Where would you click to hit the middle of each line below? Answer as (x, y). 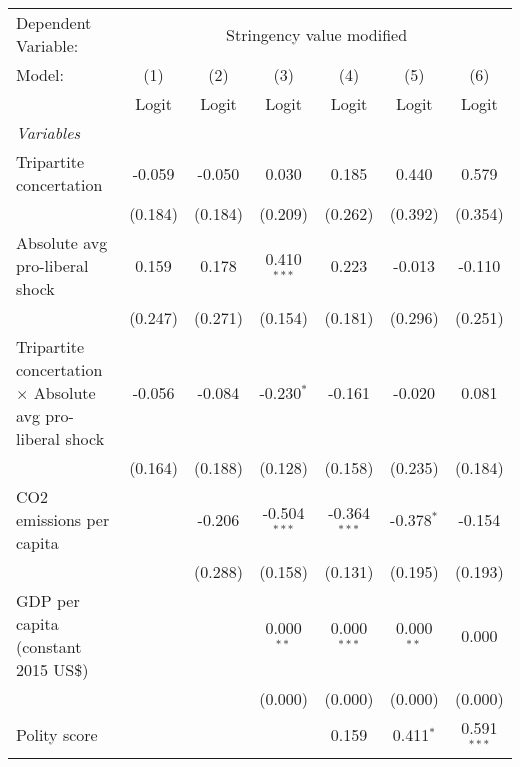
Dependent (54, 22)
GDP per (48, 600)
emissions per (63, 519)
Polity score (57, 735)
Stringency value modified (317, 34)
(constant (49, 646)
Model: (40, 74)
